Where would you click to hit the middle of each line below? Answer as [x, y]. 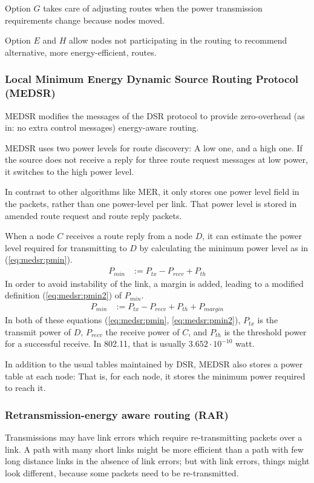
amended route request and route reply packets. [93, 215]
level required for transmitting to [66, 247]
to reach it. [25, 388]
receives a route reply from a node [129, 236]
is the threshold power [265, 331]
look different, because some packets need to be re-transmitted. [122, 472]
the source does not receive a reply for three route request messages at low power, [156, 159]
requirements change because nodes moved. [85, 20]
